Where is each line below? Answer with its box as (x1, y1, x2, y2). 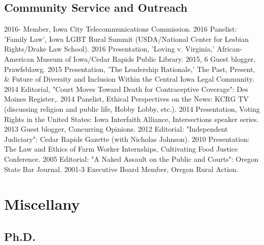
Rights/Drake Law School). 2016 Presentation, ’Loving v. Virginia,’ (4, 43, 215, 54)
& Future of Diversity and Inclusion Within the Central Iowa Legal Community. (4, 73, 254, 84)
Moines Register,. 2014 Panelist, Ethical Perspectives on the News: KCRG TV (4, 93, 249, 104)
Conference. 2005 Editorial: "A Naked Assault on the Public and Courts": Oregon (4, 153, 258, 164)
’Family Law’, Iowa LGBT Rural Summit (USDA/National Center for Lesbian (4, 33, 249, 44)
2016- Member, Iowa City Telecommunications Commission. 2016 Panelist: (4, 23, 237, 34)
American (4, 53, 34, 64)
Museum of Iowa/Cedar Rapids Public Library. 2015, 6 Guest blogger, (36, 53, 256, 64)
